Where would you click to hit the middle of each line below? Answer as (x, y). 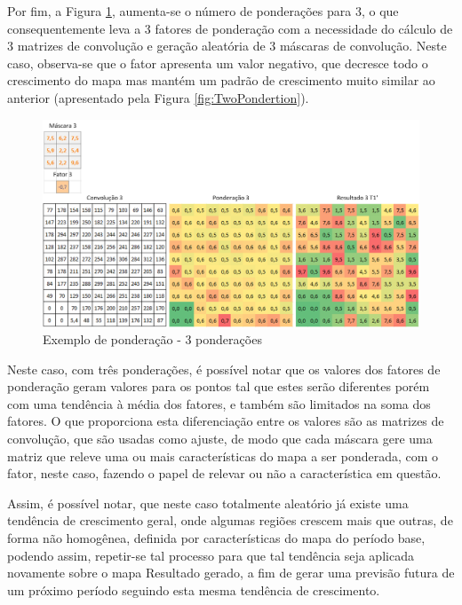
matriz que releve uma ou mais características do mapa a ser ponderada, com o (223, 456)
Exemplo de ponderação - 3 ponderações (152, 339)
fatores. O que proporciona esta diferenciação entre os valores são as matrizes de (226, 421)
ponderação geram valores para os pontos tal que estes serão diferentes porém (219, 386)
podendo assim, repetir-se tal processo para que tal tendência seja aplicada (211, 555)
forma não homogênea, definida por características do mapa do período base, (216, 538)
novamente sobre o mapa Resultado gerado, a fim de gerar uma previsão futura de (231, 573)
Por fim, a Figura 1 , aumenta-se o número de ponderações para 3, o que (203, 11)
